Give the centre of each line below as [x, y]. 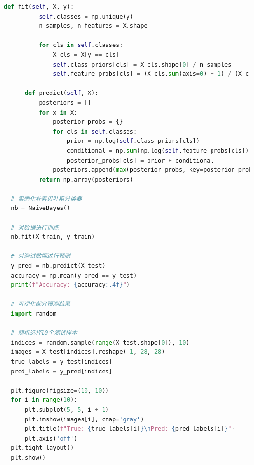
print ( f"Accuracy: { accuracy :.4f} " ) [70, 285]
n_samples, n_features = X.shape [93, 26]
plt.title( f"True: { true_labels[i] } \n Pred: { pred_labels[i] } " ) [130, 429]
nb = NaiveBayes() [41, 208]
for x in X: [58, 112]
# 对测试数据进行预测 [41, 256]
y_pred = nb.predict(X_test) [58, 266]
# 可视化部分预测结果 [41, 304]
